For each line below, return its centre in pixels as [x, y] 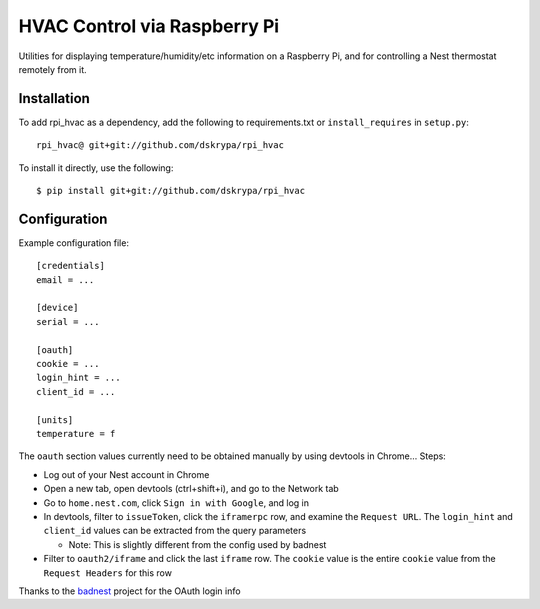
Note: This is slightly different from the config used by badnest [197, 544]
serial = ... [68, 321]
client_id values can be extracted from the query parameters [175, 531]
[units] [55, 419]
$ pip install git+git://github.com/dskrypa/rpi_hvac [170, 191]
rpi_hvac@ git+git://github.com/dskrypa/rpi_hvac [160, 145]
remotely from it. [52, 69]
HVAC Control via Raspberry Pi [149, 26]
